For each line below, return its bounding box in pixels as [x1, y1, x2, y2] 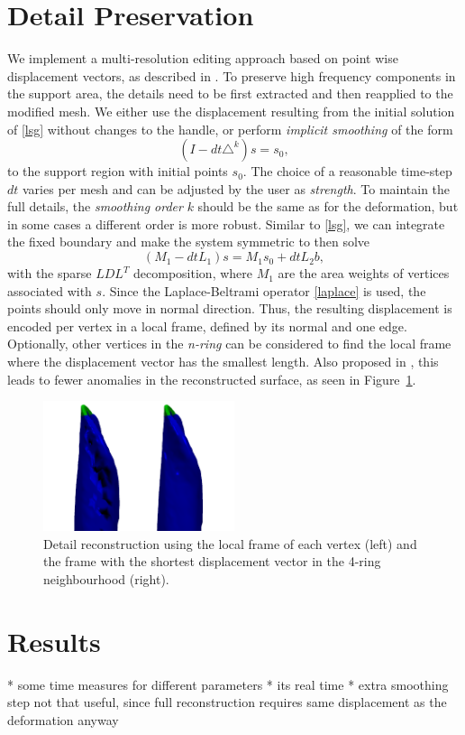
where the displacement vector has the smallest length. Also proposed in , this [7, 352, 439, 371]
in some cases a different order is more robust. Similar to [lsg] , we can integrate [7, 214, 445, 233]
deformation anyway [7, 710, 119, 729]
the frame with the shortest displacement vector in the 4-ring [43, 552, 381, 571]
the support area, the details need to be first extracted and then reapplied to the [7, 84, 453, 103]
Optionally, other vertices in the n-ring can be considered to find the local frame [7, 334, 451, 353]
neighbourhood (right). [43, 569, 169, 588]
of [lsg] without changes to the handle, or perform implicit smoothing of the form [7, 119, 453, 138]
